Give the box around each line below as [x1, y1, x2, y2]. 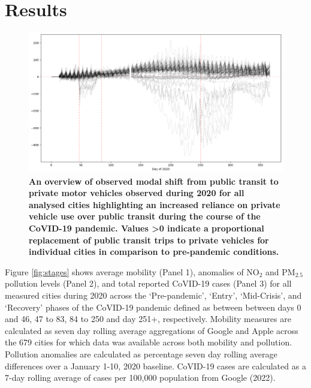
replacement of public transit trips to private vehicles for [29, 233, 269, 246]
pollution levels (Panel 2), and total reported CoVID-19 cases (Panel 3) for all [5, 277, 292, 290]
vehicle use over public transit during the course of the [29, 210, 261, 222]
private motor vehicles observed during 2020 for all [29, 187, 244, 199]
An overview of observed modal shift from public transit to [29, 175, 279, 187]
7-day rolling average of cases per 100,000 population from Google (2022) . [5, 371, 276, 384]
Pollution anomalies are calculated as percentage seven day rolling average [5, 347, 277, 360]
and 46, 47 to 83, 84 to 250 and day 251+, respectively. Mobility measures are [5, 312, 291, 325]
